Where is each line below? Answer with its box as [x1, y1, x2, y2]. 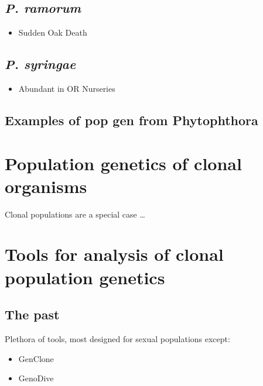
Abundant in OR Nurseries [18, 82, 115, 94]
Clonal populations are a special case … [5, 208, 145, 220]
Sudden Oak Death [18, 26, 87, 39]
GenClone [18, 352, 54, 364]
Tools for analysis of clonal [5, 242, 224, 266]
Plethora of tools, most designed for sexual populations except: [5, 333, 230, 345]
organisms [5, 174, 87, 198]
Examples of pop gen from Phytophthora [5, 111, 258, 129]
